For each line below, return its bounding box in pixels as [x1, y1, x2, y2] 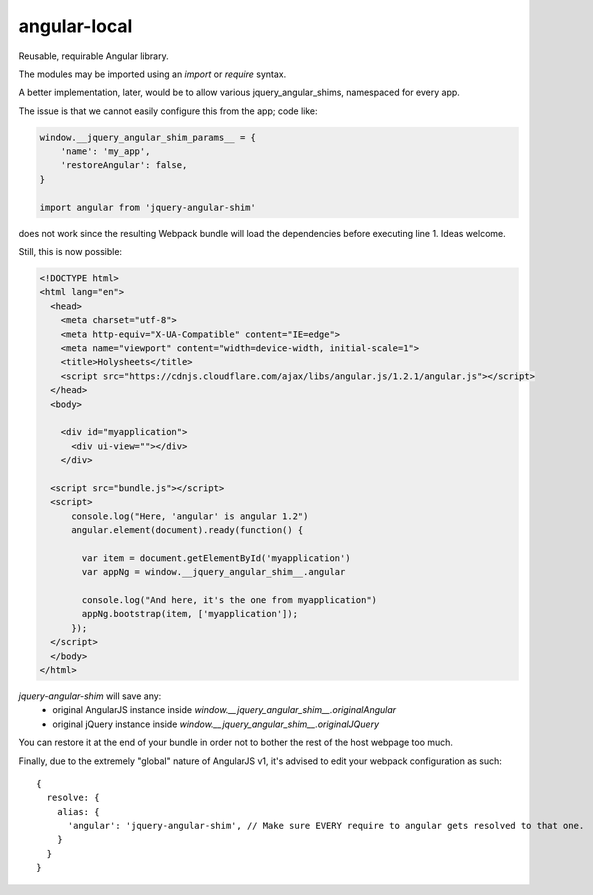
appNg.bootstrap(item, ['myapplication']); [81, 608, 299, 620]
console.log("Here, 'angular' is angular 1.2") [71, 510, 309, 522]
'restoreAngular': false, [60, 160, 188, 171]
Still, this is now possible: [18, 246, 123, 258]
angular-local [18, 15, 133, 37]
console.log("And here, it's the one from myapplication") [81, 595, 378, 605]
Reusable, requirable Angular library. [18, 50, 169, 62]
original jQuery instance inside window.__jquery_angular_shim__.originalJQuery [52, 718, 380, 730]
